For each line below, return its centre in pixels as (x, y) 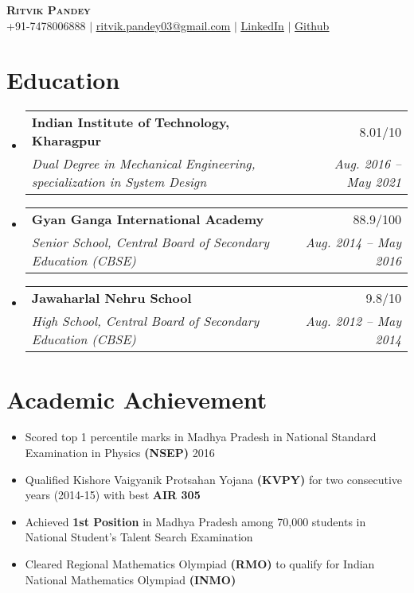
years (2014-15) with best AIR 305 (113, 495)
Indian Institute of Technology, (131, 122)
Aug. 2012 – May (353, 321)
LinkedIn (262, 25)
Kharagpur (66, 141)
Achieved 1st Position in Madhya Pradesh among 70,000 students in (195, 521)
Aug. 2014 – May (353, 242)
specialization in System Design (119, 182)
